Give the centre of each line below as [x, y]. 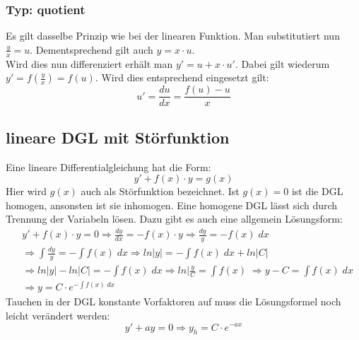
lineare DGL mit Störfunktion [118, 137]
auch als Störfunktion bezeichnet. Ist [160, 191]
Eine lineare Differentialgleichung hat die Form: [108, 166]
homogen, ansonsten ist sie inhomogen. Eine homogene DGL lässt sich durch [172, 205]
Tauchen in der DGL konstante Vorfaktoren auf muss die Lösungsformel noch [173, 301]
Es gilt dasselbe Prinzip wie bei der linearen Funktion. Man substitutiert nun [173, 36]
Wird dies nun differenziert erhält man [89, 63]
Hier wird [27, 191]
